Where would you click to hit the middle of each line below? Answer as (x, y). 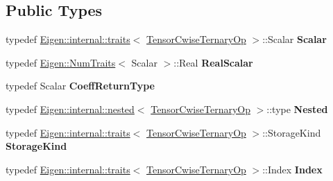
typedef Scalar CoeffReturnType (80, 86)
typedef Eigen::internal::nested (70, 109)
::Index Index (292, 169)
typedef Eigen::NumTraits (61, 62)
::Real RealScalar (213, 62)
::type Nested (297, 109)
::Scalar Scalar (294, 39)
